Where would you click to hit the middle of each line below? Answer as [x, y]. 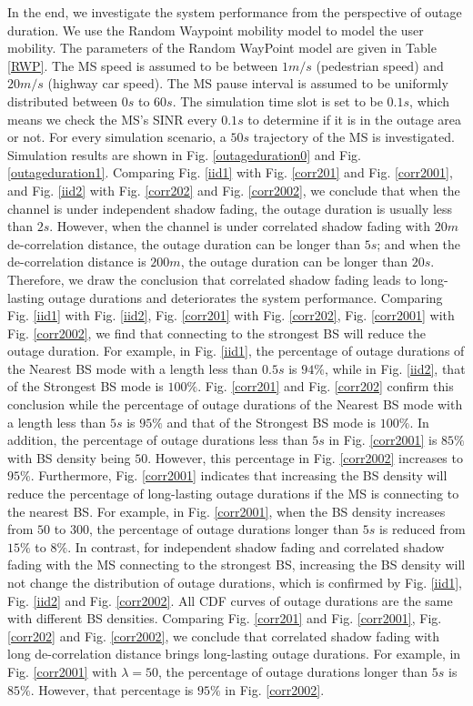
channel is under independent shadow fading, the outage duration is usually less [230, 208]
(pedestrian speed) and [380, 65]
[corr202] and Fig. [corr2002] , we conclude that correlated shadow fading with [223, 635]
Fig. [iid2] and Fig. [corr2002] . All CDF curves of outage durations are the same [230, 600]
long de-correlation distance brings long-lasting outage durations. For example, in [234, 654]
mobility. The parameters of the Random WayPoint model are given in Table [222, 48]
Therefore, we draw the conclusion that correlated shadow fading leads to [212, 279]
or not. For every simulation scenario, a [117, 137]
